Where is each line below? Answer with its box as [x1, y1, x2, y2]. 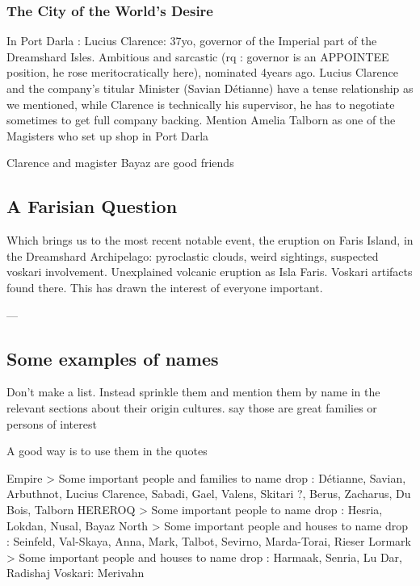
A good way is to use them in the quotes [6, 442, 208, 459]
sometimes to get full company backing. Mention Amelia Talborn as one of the [6, 111, 396, 128]
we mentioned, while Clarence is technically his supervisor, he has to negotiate [6, 95, 395, 112]
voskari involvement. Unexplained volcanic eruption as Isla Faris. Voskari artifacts [6, 263, 413, 280]
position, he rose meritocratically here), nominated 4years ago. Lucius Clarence [6, 64, 398, 81]
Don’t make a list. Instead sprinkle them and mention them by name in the [6, 383, 380, 400]
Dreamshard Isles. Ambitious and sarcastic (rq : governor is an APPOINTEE [6, 48, 389, 65]
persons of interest [6, 415, 97, 432]
